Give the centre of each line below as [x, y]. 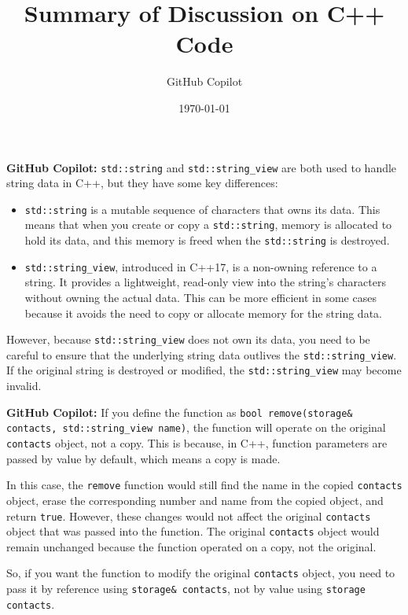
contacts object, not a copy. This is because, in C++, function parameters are [197, 443]
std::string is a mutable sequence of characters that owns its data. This [202, 209]
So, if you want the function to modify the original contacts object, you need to [201, 573]
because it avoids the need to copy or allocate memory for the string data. [203, 313]
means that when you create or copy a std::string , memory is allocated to [208, 225]
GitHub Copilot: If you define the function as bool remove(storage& [180, 412]
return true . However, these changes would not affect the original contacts [189, 516]
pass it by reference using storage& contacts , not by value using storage [186, 589]
